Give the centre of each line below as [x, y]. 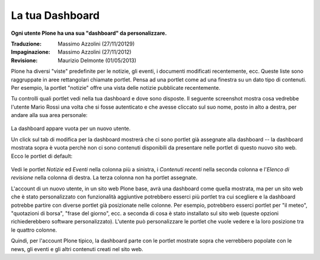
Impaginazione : [31, 52]
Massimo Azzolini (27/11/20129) [96, 44]
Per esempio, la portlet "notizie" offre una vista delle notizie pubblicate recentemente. [116, 87]
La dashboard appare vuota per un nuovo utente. [71, 129]
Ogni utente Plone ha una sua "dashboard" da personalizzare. [89, 33]
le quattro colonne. [34, 230]
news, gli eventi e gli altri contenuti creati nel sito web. [77, 249]
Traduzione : [26, 44]
